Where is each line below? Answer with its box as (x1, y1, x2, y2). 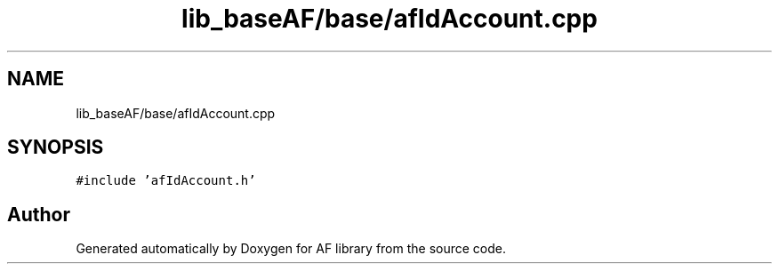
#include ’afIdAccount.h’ (76, 173, 256, 188)
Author (7, 203, 70, 226)
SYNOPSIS (7, 136, 104, 159)
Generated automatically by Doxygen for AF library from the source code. (76, 241, 507, 257)
